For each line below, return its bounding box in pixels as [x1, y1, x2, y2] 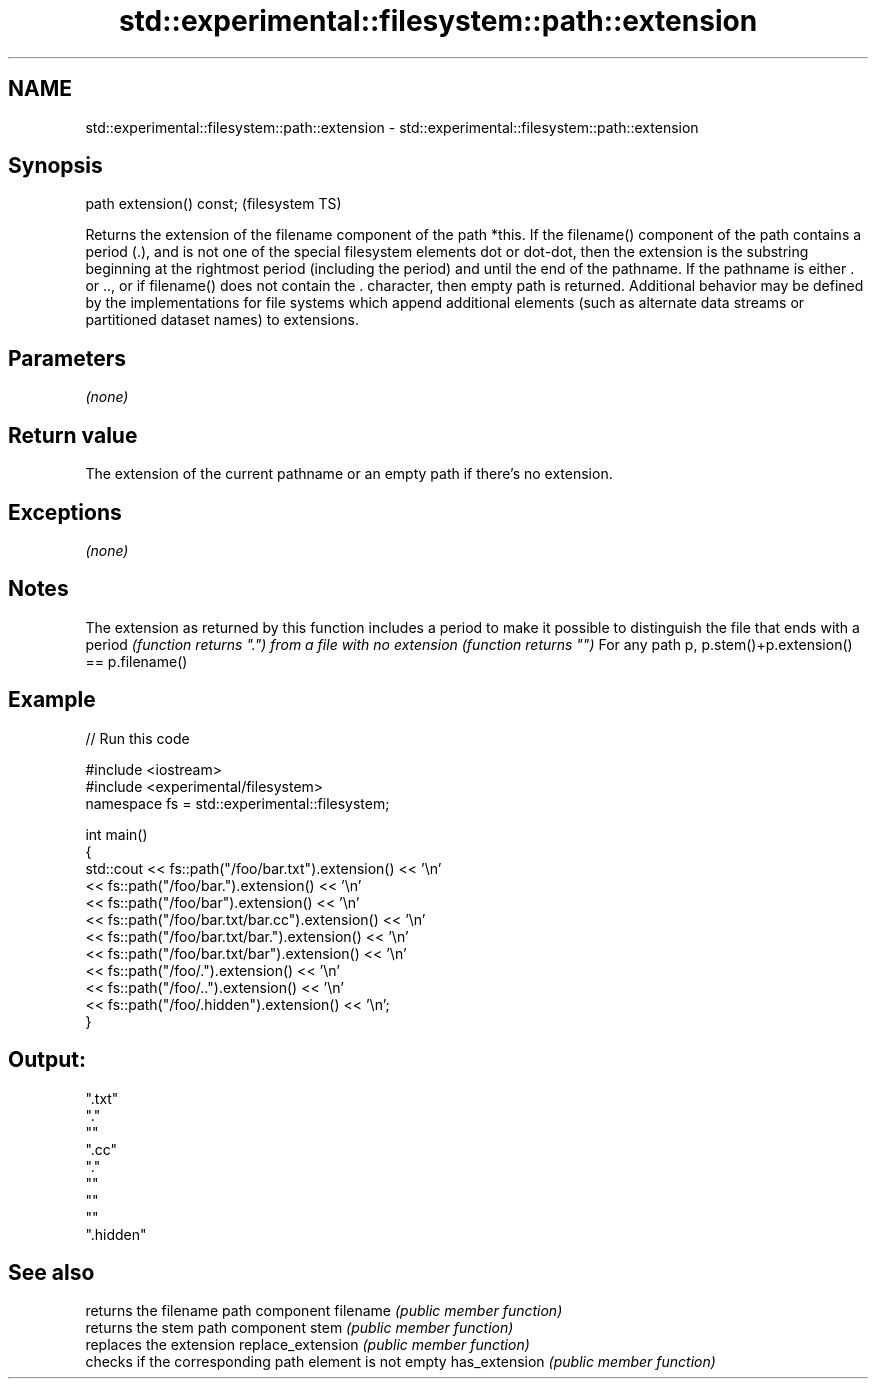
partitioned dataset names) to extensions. [85, 311, 360, 329]
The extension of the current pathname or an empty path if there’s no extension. [85, 465, 613, 483]
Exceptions [8, 499, 122, 525]
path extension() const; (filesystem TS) [85, 195, 342, 213]
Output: [8, 1047, 86, 1073]
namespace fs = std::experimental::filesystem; [85, 794, 390, 812]
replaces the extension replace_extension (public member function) [85, 1336, 530, 1354]
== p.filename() [85, 652, 188, 670]
